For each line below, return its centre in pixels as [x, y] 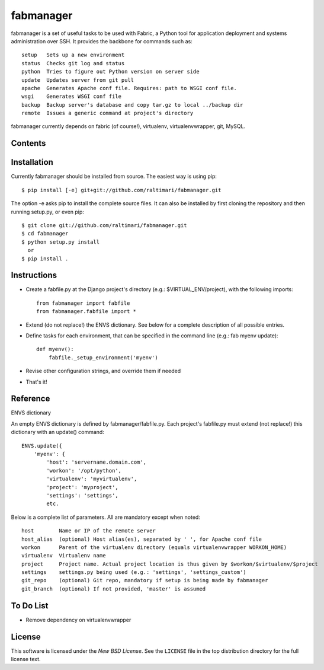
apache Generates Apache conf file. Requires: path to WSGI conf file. [129, 88]
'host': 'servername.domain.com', [97, 462]
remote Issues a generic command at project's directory [108, 113]
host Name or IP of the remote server [89, 531]
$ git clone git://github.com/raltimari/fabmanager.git [104, 225]
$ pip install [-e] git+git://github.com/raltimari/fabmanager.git [121, 190]
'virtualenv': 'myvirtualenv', [92, 479]
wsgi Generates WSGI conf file [71, 97]
